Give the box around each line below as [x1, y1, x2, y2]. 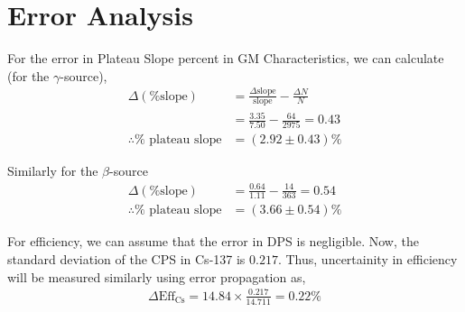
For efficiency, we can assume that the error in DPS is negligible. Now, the [7, 232, 419, 251]
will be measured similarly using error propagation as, [7, 267, 306, 286]
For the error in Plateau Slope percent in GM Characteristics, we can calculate [7, 49, 444, 68]
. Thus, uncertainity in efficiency [277, 249, 458, 268]
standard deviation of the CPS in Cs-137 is [7, 249, 246, 268]
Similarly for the [7, 161, 98, 180]
